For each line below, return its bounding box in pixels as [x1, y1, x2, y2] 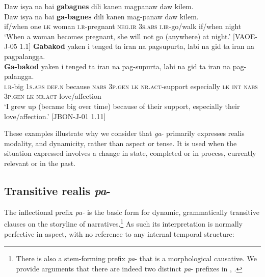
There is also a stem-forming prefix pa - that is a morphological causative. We [16, 253, 257, 264]
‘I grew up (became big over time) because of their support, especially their [4, 100, 240, 111]
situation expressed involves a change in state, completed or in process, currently [4, 148, 256, 158]
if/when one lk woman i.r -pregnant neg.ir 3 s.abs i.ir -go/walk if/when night [4, 21, 242, 32]
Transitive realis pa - [4, 182, 111, 198]
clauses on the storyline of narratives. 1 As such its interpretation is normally [4, 217, 243, 229]
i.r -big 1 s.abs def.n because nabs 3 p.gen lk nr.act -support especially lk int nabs [4, 80, 258, 91]
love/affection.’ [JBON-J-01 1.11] [4, 110, 106, 121]
